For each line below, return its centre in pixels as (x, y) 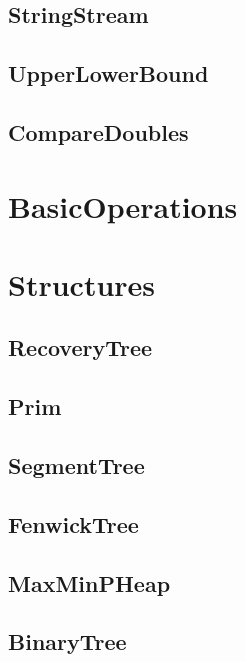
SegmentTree (76, 465)
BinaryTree (67, 641)
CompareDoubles (98, 131)
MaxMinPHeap (89, 582)
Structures (82, 283)
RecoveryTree (80, 347)
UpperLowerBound (108, 73)
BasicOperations (123, 205)
